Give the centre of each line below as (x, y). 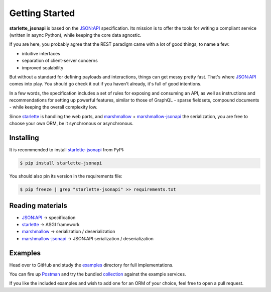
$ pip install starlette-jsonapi (61, 163)
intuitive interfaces (41, 53)
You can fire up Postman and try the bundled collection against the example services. (98, 274)
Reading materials (38, 205)
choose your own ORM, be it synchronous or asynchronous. (72, 124)
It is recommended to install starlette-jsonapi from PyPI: (67, 150)
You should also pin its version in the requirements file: (66, 176)
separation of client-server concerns (60, 61)
